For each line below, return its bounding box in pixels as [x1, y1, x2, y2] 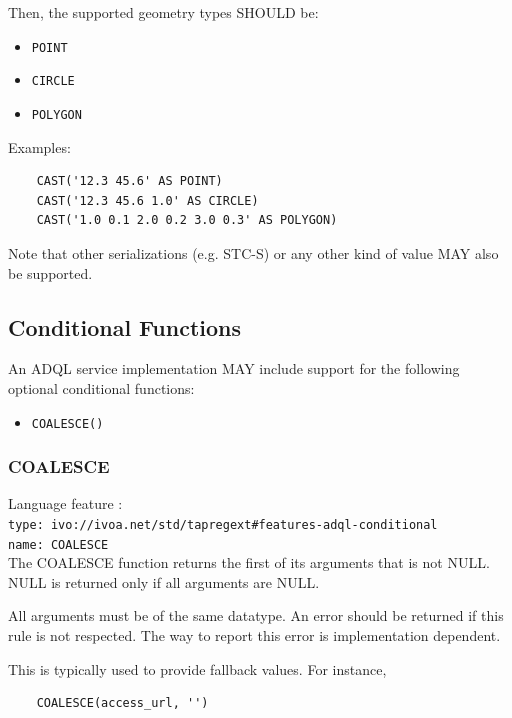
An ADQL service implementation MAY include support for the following [8, 358, 460, 379]
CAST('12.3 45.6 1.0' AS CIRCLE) [36, 193, 259, 208]
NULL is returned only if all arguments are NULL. [8, 571, 320, 592]
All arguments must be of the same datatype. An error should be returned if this [8, 605, 504, 626]
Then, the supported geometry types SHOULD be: [8, 2, 319, 22]
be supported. [8, 262, 93, 283]
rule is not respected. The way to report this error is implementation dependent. [8, 625, 501, 646]
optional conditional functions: [8, 377, 195, 398]
